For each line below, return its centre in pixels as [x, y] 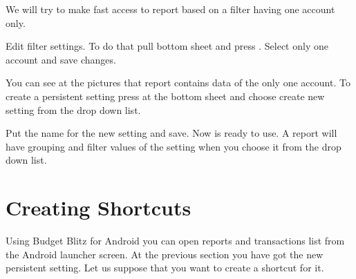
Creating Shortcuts [99, 208]
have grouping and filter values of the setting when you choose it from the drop [174, 146]
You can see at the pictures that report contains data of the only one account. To [178, 83]
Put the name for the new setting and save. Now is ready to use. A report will [171, 133]
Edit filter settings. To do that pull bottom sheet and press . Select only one [167, 46]
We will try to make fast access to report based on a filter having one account [170, 9]
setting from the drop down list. [73, 109]
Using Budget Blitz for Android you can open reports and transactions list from [175, 241]
